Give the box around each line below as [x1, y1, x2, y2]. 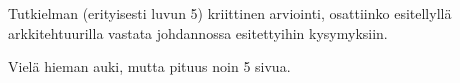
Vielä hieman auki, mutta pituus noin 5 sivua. [8, 56, 291, 77]
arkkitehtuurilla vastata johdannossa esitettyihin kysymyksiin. [8, 22, 388, 43]
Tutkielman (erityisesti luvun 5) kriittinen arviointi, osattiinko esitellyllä [8, 3, 452, 23]
